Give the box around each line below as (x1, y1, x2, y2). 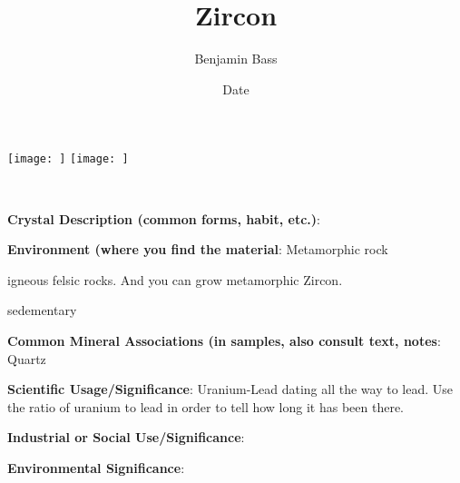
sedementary (7, 301, 77, 320)
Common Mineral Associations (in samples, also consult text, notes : (7, 330, 441, 350)
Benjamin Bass (194, 49, 278, 68)
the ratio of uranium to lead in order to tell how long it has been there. (7, 397, 405, 416)
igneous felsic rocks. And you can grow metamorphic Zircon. (7, 270, 343, 289)
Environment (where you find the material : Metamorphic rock (7, 240, 388, 259)
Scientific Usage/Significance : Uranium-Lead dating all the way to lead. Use (7, 379, 453, 399)
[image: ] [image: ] (7, 153, 129, 166)
